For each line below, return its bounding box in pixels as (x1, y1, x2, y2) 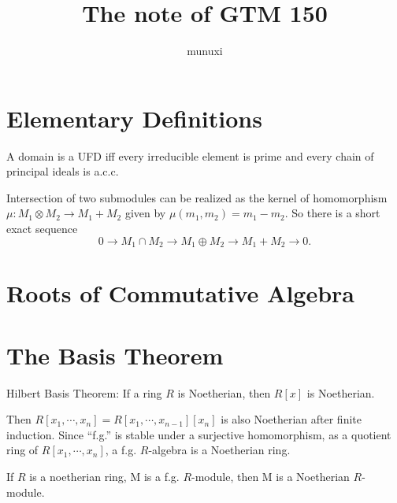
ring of (6, 442, 39, 458)
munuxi (187, 43, 223, 59)
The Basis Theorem (6, 338, 224, 371)
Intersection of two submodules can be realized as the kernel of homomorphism (6, 189, 388, 205)
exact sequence (6, 220, 78, 237)
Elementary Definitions (6, 102, 262, 134)
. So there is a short (284, 205, 380, 221)
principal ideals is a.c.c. (6, 163, 119, 179)
